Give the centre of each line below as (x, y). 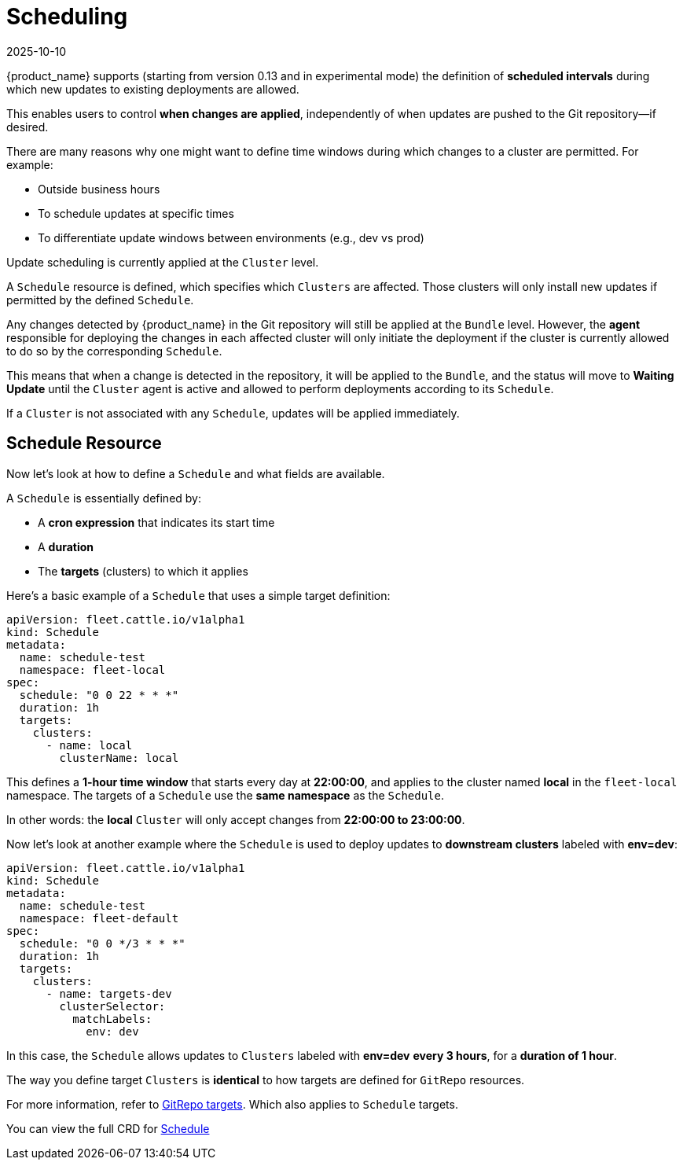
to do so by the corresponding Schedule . (114, 351)
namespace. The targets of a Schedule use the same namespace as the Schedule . (226, 795)
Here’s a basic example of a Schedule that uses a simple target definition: (198, 595)
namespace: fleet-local (92, 669)
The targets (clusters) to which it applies (143, 571)
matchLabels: (112, 1019)
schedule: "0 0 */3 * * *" (102, 943)
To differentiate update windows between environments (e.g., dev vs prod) (231, 237)
